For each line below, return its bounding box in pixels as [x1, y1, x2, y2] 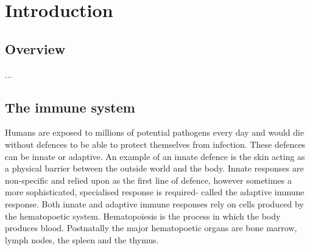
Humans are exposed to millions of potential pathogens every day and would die [5, 126, 305, 139]
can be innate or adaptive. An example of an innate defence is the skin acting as [5, 150, 305, 162]
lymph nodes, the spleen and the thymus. [5, 233, 159, 246]
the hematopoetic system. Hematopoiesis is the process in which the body [5, 209, 281, 222]
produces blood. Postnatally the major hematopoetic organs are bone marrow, [5, 221, 297, 234]
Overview [5, 39, 66, 58]
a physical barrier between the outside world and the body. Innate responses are [5, 162, 304, 175]
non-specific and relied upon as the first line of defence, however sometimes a [5, 173, 292, 186]
